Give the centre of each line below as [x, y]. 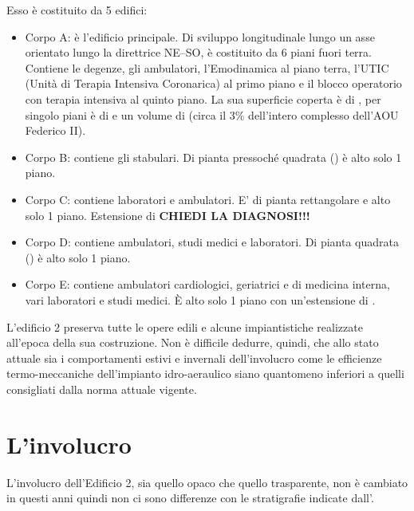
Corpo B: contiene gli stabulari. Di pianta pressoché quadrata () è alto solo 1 [213, 157]
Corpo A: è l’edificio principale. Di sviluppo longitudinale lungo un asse [200, 36]
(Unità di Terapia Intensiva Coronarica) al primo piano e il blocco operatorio [213, 83]
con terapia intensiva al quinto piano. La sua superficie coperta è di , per [203, 98]
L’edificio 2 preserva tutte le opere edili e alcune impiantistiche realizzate [185, 326]
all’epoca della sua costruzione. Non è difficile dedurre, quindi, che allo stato [193, 342]
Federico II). [55, 130]
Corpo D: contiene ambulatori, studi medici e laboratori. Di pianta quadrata [212, 242]
